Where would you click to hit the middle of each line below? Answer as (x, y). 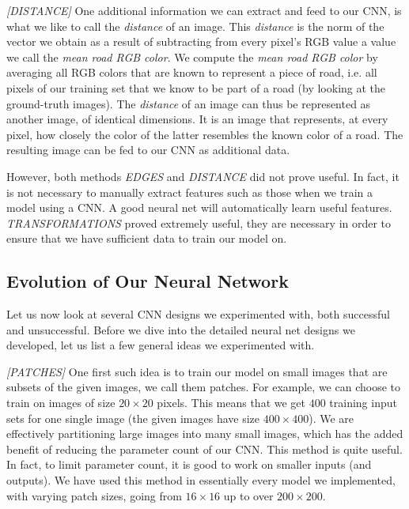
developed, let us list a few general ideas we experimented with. (161, 345)
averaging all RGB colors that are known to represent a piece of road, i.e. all (192, 72)
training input (363, 403)
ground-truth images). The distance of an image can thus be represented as (189, 103)
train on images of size (61, 403)
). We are (331, 418)
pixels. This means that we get (231, 403)
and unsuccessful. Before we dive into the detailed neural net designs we (181, 329)
